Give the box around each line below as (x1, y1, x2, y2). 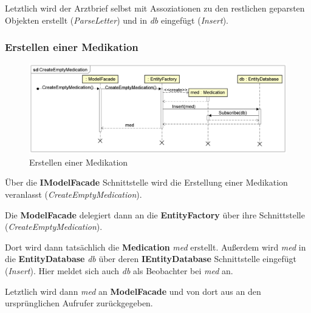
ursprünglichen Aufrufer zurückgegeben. (5, 297, 153, 309)
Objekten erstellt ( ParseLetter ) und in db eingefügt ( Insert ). (5, 13, 228, 26)
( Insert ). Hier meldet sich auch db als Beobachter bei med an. (5, 264, 233, 277)
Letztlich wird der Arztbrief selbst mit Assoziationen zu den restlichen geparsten (5, 2, 305, 14)
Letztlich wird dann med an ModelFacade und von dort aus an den (5, 284, 261, 297)
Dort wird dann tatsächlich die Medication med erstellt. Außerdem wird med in (5, 240, 306, 253)
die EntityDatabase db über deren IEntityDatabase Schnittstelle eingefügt (5, 252, 296, 265)
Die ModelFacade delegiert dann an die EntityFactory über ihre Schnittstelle (5, 208, 305, 221)
